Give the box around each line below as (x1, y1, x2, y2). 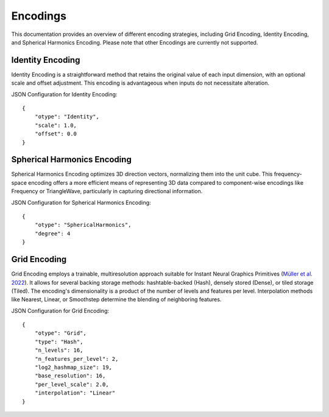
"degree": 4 (34, 230, 71, 237)
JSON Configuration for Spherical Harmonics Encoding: (11, 199, 152, 206)
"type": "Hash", (34, 338, 83, 345)
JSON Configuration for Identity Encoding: (11, 90, 118, 98)
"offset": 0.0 (34, 130, 77, 137)
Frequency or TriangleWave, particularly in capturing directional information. (11, 188, 203, 195)
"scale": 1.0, (34, 122, 77, 129)
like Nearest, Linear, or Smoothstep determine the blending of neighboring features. (11, 296, 222, 303)
